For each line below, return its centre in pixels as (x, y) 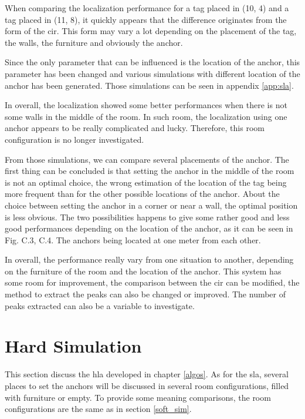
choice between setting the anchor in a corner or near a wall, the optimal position (151, 205)
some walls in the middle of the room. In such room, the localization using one (146, 116)
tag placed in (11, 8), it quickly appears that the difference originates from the (146, 19)
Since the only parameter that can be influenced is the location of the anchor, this (152, 62)
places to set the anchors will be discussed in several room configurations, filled (147, 385)
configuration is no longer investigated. (74, 139)
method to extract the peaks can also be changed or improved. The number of (145, 294)
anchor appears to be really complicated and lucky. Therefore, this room (135, 128)
